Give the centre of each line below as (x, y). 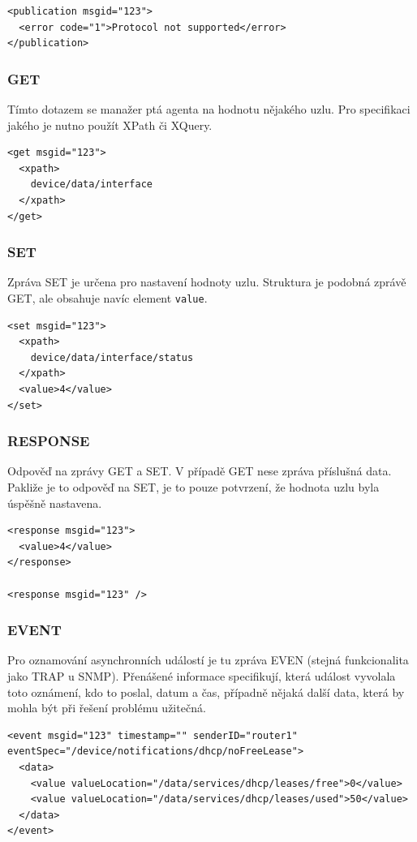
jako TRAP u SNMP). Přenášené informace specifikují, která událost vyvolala (202, 675)
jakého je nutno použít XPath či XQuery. (110, 125)
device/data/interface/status (112, 357)
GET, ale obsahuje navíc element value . (107, 297)
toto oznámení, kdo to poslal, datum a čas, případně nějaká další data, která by (206, 692)
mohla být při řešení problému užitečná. (107, 708)
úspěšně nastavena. (55, 503)
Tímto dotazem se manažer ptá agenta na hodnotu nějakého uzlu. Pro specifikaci (209, 109)
